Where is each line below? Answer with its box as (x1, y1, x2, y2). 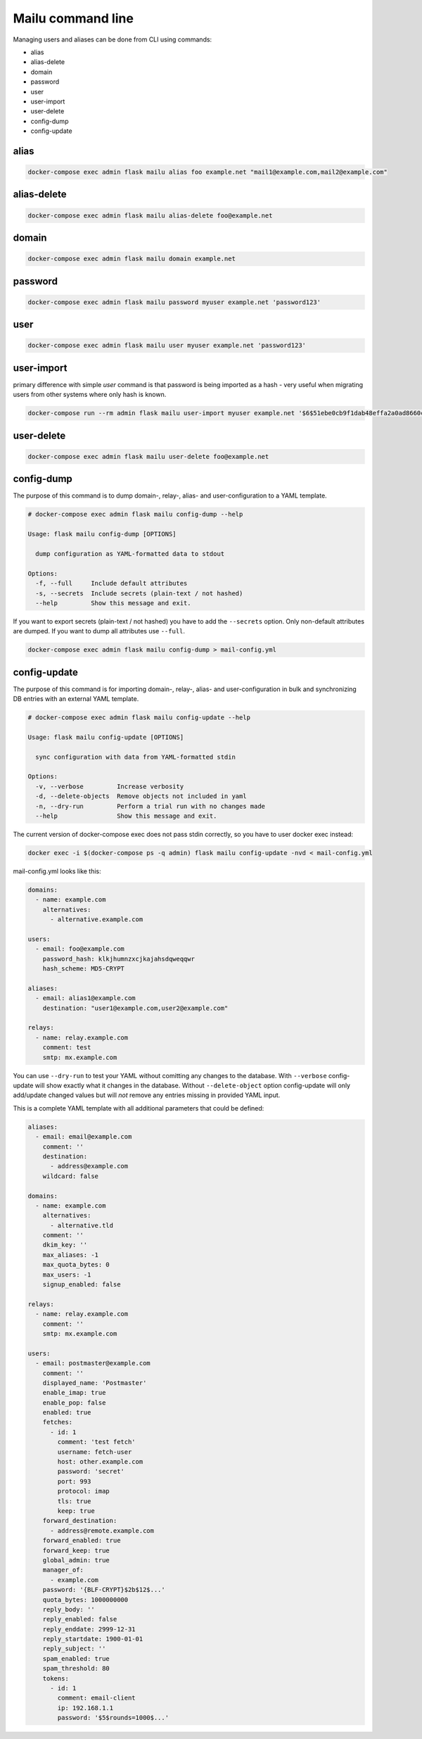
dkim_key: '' (42, 1241, 88, 1249)
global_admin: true (42, 1556, 110, 1564)
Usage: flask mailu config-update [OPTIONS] (27, 733, 184, 741)
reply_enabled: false (42, 1615, 117, 1624)
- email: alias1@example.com (35, 994, 136, 1002)
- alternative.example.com (50, 916, 143, 923)
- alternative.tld (50, 1221, 114, 1229)
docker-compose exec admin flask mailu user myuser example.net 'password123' (27, 341, 306, 350)
